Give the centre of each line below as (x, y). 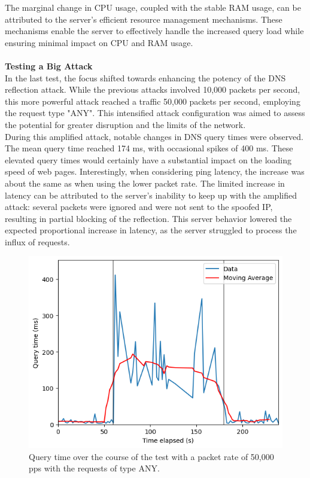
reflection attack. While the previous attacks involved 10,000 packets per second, (153, 89)
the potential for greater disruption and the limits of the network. (125, 124)
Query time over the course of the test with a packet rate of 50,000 (151, 456)
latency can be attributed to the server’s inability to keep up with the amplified (151, 195)
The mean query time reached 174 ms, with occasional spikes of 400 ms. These (149, 148)
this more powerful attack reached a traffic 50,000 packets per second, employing (153, 101)
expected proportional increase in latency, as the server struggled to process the (151, 230)
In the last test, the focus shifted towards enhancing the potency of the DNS (145, 77)
